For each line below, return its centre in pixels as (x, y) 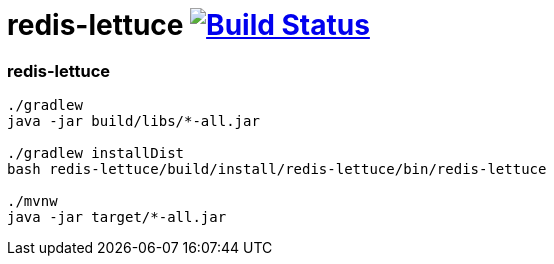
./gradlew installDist (96, 153)
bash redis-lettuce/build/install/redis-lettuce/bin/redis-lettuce (277, 169)
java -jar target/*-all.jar (117, 217)
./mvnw (32, 201)
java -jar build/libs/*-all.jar (133, 121)
